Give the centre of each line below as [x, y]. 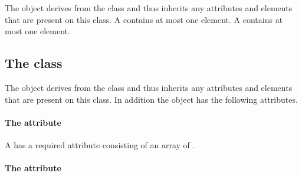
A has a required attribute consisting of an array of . [100, 144]
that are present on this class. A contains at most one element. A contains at [144, 19]
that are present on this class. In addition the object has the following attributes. [151, 99]
